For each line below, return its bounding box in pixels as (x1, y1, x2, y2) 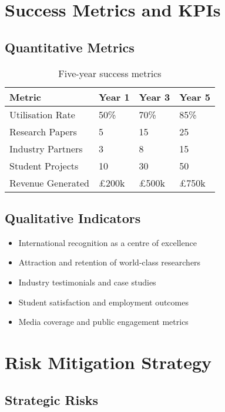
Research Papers (9, 124, 77, 138)
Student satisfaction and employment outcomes (18, 295, 189, 308)
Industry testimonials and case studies (18, 275, 156, 288)
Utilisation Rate (9, 107, 75, 121)
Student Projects (9, 158, 79, 172)
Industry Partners (9, 141, 83, 155)
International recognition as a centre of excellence (18, 236, 197, 248)
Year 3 (139, 89, 170, 104)
